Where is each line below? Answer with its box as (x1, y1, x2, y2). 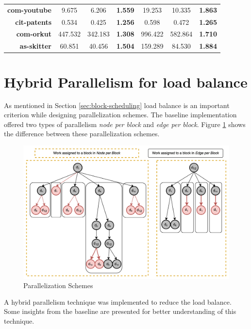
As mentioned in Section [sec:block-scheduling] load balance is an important (4, 100, 230, 110)
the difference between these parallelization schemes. (4, 128, 160, 139)
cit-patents (15, 17, 51, 27)
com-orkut (16, 29, 51, 39)
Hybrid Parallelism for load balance (4, 72, 248, 91)
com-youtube (7, 4, 51, 15)
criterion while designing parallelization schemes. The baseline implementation (4, 110, 237, 120)
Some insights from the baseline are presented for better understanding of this (4, 306, 236, 316)
